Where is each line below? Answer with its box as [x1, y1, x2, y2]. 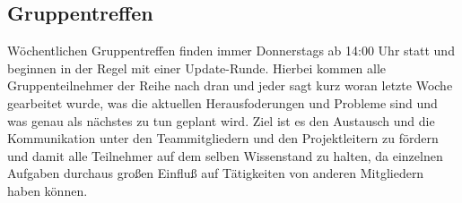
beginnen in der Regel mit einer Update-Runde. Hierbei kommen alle [7, 58, 387, 77]
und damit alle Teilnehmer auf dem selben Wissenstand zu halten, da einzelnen [7, 146, 443, 165]
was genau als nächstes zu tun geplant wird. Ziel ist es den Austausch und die [7, 111, 435, 130]
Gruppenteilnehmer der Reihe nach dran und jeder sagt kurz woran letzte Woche [7, 76, 453, 95]
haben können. [7, 181, 88, 199]
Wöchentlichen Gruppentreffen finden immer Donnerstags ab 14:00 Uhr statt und [7, 41, 455, 60]
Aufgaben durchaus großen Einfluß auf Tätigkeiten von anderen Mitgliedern [7, 164, 424, 182]
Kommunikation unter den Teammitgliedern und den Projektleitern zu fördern [7, 129, 439, 148]
